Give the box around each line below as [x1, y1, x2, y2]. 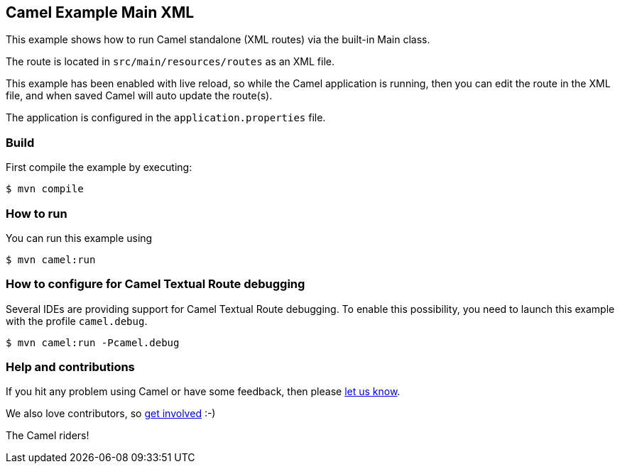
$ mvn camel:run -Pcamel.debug [6, 336, 180, 348]
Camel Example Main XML [6, 4, 195, 21]
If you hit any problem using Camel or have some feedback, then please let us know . [6, 385, 401, 398]
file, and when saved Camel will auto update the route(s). [6, 89, 273, 102]
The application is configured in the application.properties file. [6, 111, 326, 124]
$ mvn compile [6, 183, 84, 195]
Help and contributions [6, 360, 135, 375]
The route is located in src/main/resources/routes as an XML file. [6, 55, 335, 68]
